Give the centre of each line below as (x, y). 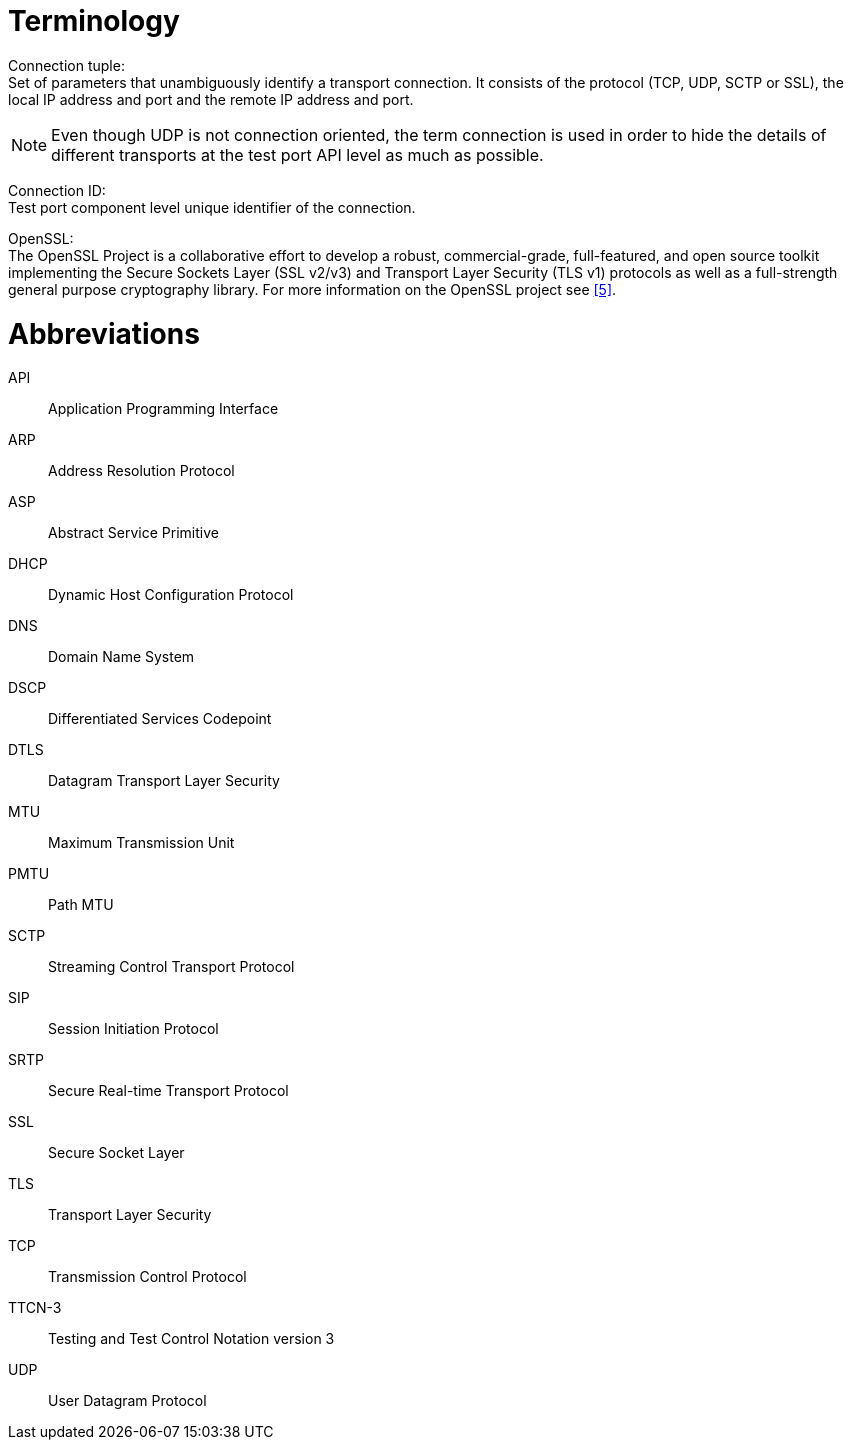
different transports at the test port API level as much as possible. (297, 154)
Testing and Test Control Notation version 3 (191, 1339)
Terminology (94, 21)
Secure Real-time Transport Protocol (168, 1091)
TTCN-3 (35, 1308)
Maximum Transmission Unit (141, 843)
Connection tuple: (66, 65)
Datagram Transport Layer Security (164, 781)
